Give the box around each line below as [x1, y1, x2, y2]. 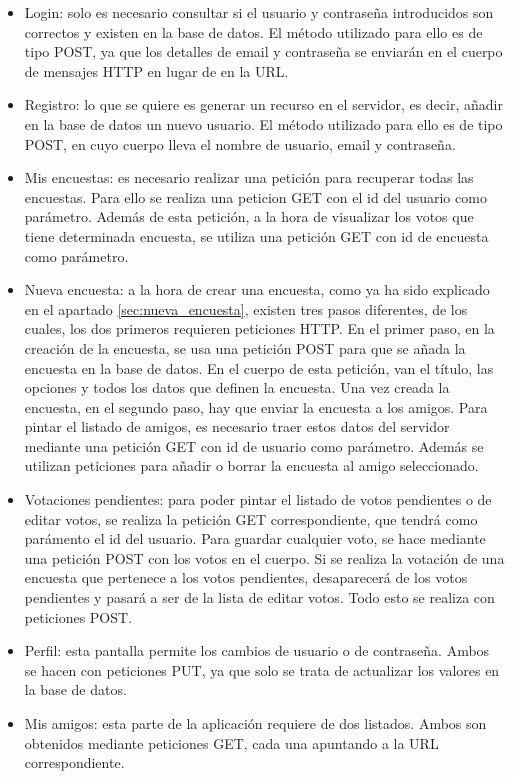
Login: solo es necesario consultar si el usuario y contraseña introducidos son [24, 2, 494, 22]
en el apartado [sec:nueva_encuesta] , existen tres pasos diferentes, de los [24, 298, 468, 319]
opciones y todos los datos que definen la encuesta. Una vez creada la [24, 377, 450, 398]
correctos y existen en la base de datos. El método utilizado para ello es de [24, 21, 483, 42]
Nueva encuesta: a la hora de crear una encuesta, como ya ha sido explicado [24, 279, 490, 300]
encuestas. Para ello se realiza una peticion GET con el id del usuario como [24, 186, 487, 207]
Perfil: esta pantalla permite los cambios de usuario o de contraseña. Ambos [24, 640, 490, 661]
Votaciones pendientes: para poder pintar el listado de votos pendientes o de [24, 489, 492, 510]
